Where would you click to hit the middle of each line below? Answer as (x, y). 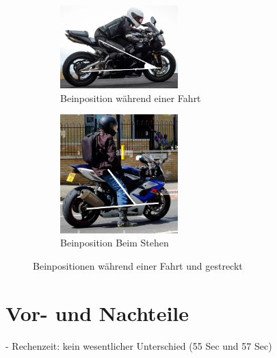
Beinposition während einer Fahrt (131, 98)
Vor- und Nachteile (97, 312)
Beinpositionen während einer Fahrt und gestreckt (138, 265)
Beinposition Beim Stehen (115, 243)
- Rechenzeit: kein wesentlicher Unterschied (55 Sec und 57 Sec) (139, 345)
